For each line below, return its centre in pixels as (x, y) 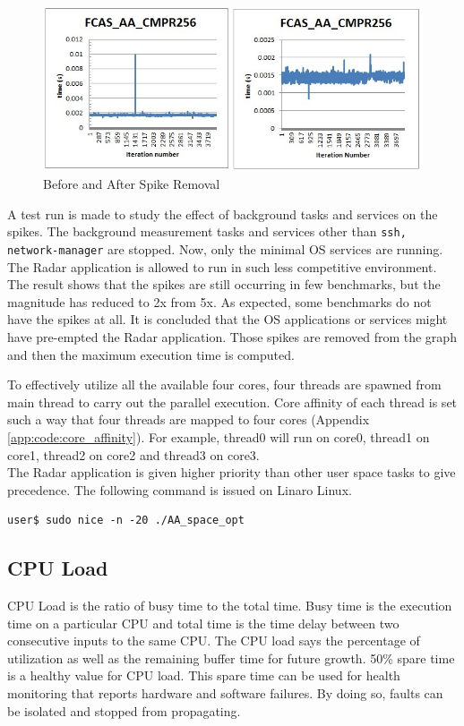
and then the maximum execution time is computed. (151, 354)
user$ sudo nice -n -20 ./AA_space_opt (126, 521)
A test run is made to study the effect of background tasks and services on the (223, 214)
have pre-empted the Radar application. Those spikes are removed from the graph (232, 336)
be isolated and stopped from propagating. (124, 710)
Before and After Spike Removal (132, 184)
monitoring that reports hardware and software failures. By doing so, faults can (225, 693)
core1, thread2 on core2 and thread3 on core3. (133, 454)
